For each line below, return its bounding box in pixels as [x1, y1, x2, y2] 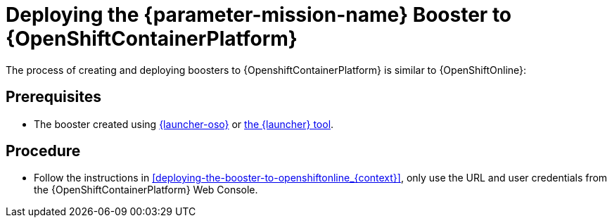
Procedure [6, 142, 81, 160]
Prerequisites [6, 88, 101, 106]
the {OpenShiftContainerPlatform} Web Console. [34, 184, 258, 196]
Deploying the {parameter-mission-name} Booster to [6, 3, 512, 27]
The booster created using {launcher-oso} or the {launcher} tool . [34, 117, 334, 130]
